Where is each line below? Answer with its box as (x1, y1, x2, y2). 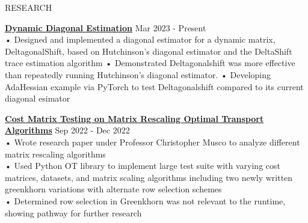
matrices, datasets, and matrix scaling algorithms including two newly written (5, 171, 293, 183)
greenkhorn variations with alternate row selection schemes (5, 183, 222, 195)
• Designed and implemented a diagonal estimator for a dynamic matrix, (5, 33, 276, 46)
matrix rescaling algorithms (5, 147, 106, 160)
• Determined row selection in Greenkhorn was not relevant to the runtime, (5, 194, 286, 207)
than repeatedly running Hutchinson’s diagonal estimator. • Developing (5, 68, 271, 81)
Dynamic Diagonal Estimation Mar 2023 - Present (5, 21, 206, 34)
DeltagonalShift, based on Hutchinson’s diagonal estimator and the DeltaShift (5, 44, 292, 57)
